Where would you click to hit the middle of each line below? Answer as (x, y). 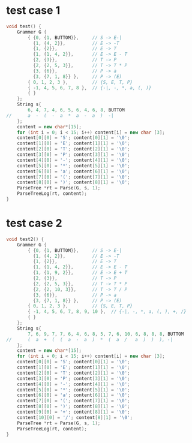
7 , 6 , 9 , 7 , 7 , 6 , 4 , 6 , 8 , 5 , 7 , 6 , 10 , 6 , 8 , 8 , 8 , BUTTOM (106, 334)
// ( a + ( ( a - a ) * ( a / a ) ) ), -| (89, 339)
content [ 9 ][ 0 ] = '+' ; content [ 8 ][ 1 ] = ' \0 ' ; (73, 412)
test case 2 (34, 223)
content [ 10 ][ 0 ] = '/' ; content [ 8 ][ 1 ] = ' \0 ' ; (75, 417)
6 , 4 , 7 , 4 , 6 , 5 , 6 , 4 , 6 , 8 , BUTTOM (76, 110)
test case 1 (33, 10)
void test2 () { (25, 239)
